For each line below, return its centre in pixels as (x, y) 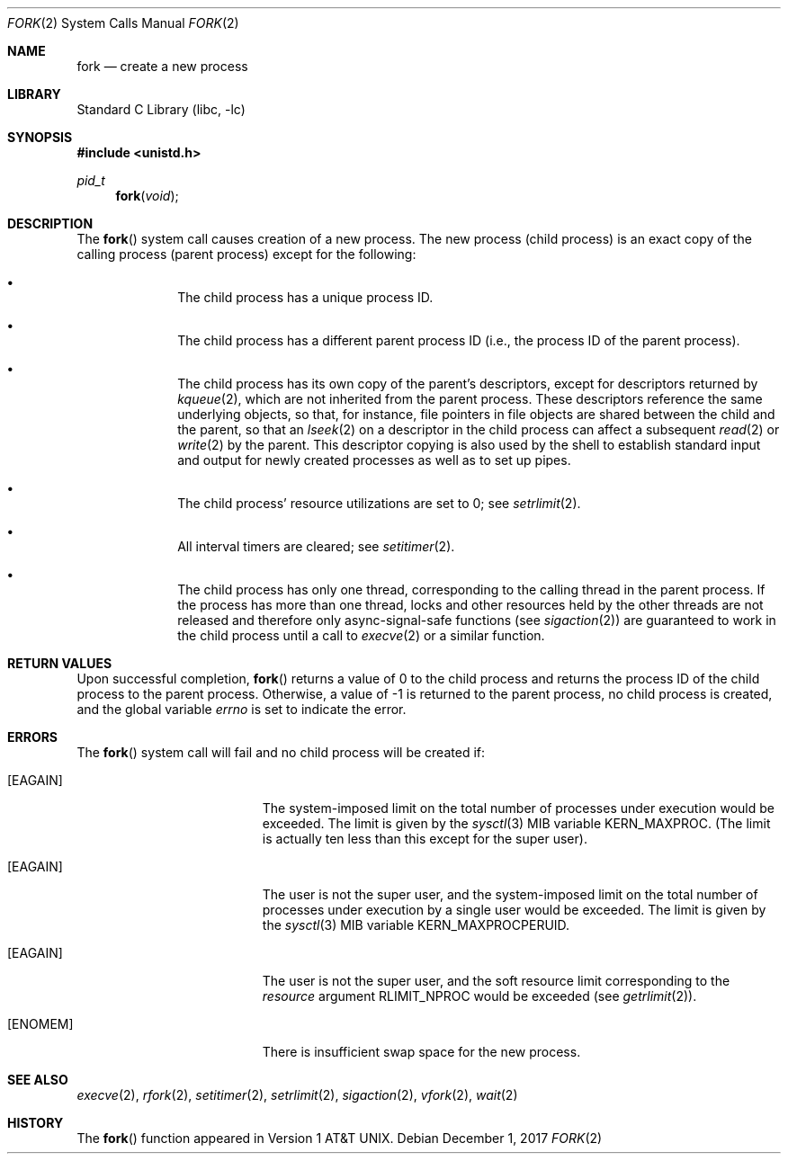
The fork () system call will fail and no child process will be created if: (281, 752)
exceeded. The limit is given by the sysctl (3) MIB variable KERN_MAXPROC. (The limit (516, 823)
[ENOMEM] (40, 1024)
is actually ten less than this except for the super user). (425, 839)
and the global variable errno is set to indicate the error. (242, 709)
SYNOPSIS (40, 137)
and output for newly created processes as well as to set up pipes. (374, 460)
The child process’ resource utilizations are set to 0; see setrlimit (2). (379, 503)
